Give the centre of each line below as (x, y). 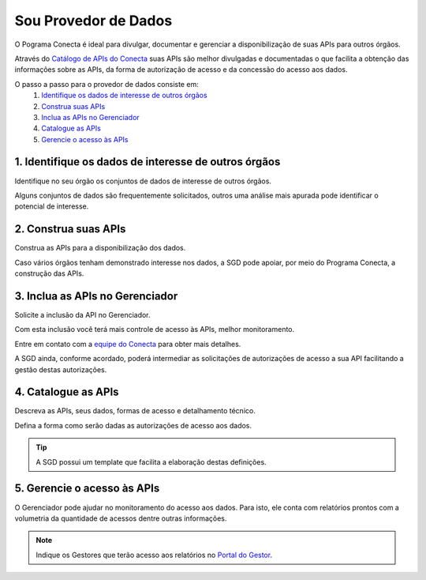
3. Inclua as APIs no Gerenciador (96, 296)
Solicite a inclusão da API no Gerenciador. (82, 314)
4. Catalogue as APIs (67, 392)
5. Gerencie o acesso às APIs (87, 489)
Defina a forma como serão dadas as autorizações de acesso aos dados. (133, 425)
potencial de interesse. (52, 206)
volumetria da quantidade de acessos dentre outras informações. (121, 518)
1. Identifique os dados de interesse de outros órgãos (148, 162)
